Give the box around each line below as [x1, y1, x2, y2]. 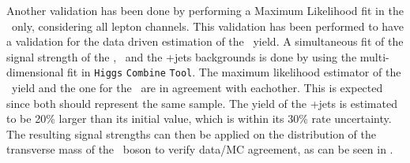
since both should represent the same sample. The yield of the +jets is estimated [6, 94, 397, 111]
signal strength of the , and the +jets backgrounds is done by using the [6, 48, 357, 65]
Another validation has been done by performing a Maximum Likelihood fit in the [6, 2, 404, 18]
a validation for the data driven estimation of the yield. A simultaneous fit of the [6, 33, 404, 50]
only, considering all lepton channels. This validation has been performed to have [11, 17, 404, 34]
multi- [359, 48, 389, 65]
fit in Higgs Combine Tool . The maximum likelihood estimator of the [67, 64, 401, 80]
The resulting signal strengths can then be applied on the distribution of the [6, 125, 376, 142]
